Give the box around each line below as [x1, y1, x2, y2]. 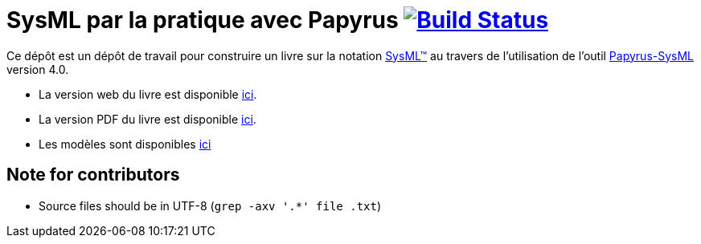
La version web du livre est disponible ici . [39, 87, 257, 101]
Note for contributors [6, 165, 180, 185]
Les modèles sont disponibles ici [39, 136, 211, 151]
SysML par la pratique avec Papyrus [6, 6, 399, 34]
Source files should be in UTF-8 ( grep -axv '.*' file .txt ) [39, 198, 382, 213]
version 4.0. [6, 62, 69, 76]
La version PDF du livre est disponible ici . [39, 112, 256, 126]
